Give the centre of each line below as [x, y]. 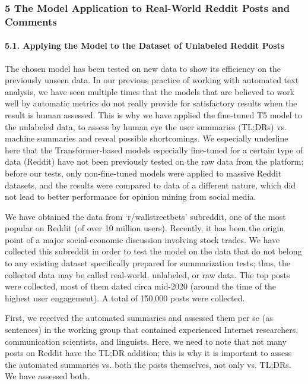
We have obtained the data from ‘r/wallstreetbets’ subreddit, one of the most [145, 216]
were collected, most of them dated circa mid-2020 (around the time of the [141, 286]
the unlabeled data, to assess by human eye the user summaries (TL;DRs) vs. [146, 126]
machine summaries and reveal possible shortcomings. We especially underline [147, 138]
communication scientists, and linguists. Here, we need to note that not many [146, 341]
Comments [31, 21]
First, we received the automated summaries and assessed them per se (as [139, 318]
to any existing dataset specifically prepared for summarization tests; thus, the [147, 263]
